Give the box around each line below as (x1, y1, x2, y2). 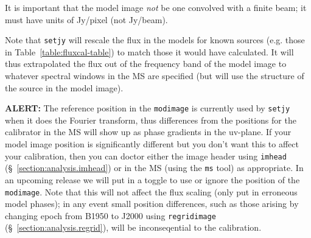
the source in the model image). (5, 81, 124, 94)
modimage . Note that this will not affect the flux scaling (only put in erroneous (5, 185, 298, 198)
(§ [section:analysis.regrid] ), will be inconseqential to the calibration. (5, 221, 262, 234)
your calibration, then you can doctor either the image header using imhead (5, 149, 287, 162)
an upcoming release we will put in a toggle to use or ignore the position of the (5, 173, 300, 186)
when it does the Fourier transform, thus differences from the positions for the (5, 113, 296, 126)
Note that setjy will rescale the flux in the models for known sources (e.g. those (5, 33, 305, 46)
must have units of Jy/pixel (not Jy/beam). (5, 13, 168, 26)
